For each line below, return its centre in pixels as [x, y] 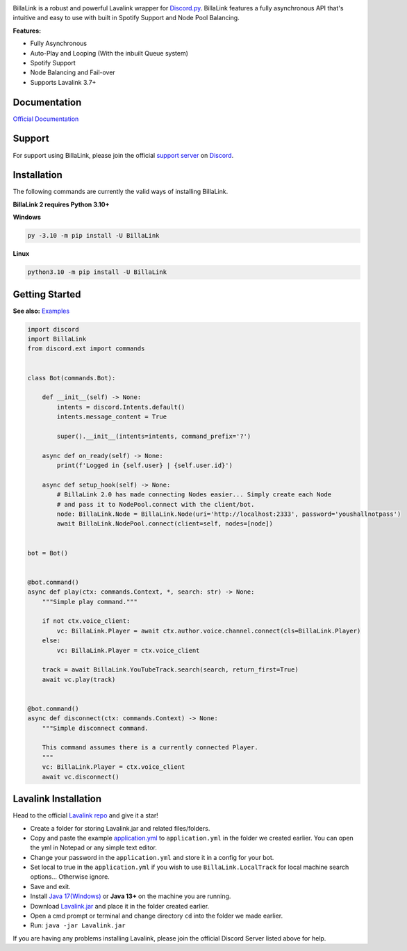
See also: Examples [41, 311]
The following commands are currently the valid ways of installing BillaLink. [121, 192]
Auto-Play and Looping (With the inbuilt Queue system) [109, 53]
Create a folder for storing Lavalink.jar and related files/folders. [120, 828]
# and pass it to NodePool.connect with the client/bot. [156, 504]
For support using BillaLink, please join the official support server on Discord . [123, 155]
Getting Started [47, 294]
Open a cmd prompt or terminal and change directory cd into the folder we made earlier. [157, 916]
